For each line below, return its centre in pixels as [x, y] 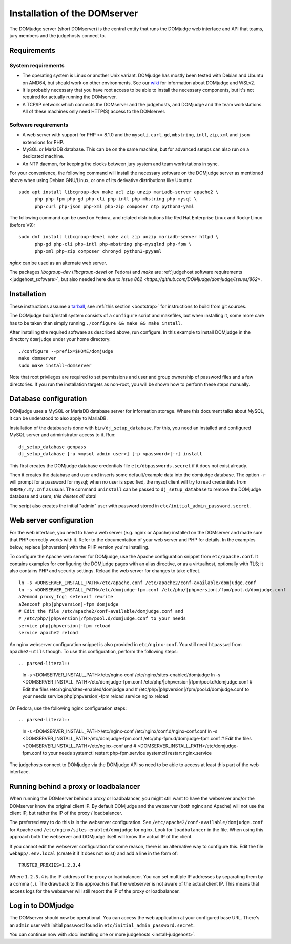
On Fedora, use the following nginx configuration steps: [68, 708]
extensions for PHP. [43, 142]
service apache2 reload [48, 633]
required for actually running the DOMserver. [70, 97]
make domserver [38, 358]
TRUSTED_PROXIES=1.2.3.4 [50, 865]
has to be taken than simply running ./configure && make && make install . [96, 323]
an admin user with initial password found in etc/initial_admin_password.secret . [102, 925]
